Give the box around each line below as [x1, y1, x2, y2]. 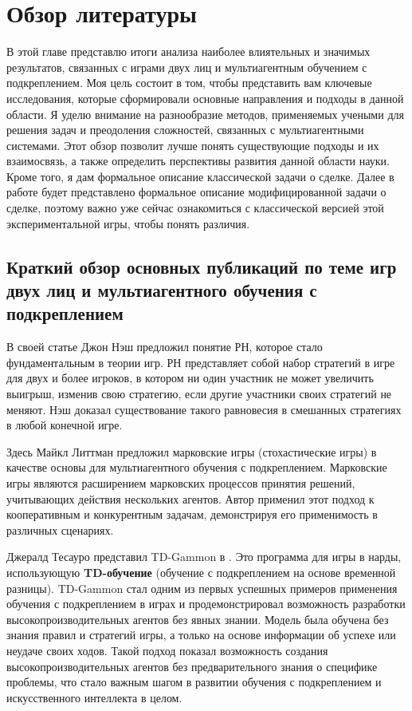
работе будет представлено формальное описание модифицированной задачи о [6, 184, 386, 200]
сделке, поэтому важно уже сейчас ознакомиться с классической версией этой [6, 199, 384, 216]
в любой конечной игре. [6, 417, 123, 433]
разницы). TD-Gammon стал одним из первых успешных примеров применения [6, 579, 398, 596]
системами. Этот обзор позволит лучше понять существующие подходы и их [6, 136, 379, 153]
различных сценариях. [6, 521, 114, 538]
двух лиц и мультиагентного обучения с [6, 278, 317, 302]
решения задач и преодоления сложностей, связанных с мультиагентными [6, 121, 364, 138]
